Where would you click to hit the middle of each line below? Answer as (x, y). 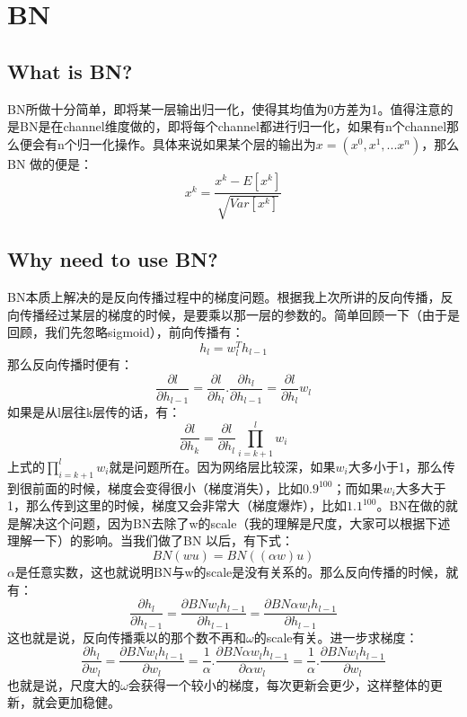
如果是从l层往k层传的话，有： (94, 412)
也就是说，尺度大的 (64, 684)
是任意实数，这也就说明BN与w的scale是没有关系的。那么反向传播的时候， (230, 571)
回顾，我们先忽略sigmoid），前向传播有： (126, 332)
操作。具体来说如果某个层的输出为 (215, 143)
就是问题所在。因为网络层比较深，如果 (222, 466)
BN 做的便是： (50, 163)
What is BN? (70, 71)
